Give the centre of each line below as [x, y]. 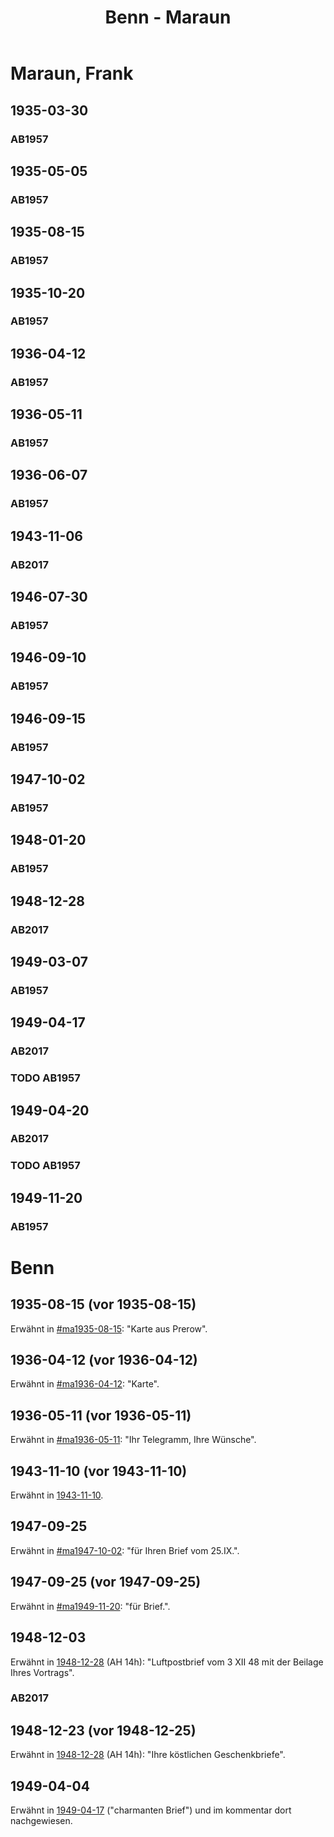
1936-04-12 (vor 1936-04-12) [104, 1360]
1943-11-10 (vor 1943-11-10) [99, 1471]
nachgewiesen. [41, 1821]
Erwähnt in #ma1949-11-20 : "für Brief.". [90, 1606]
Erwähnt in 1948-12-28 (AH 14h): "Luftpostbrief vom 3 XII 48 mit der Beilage [167, 1662]
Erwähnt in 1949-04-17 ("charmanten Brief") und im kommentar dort [151, 1810]
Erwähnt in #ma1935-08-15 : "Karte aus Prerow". [109, 1328]
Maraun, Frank [72, 73]
